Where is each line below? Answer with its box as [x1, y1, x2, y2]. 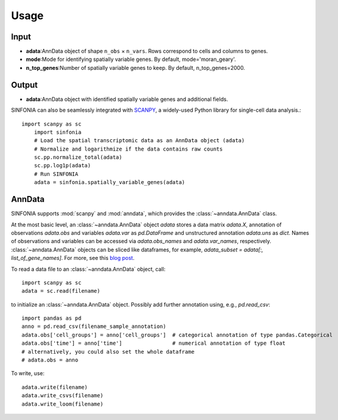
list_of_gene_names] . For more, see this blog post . [11, 255, 135, 262]
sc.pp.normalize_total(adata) [33, 154, 122, 161]
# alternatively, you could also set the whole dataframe [21, 348, 195, 355]
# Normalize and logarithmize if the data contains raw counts [33, 145, 223, 152]
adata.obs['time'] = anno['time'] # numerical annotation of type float [21, 340, 286, 347]
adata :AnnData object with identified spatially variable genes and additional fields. [26, 96, 228, 103]
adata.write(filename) [21, 384, 88, 391]
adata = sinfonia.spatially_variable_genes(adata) [33, 179, 185, 186]
